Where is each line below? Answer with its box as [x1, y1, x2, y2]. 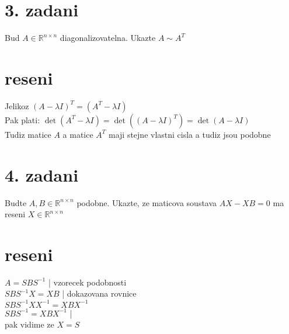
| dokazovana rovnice [62, 287, 137, 300]
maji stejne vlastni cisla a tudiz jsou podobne [108, 128, 271, 140]
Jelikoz [5, 99, 29, 112]
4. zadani [5, 162, 79, 186]
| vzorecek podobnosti [48, 276, 127, 288]
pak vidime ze [5, 318, 54, 330]
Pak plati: [5, 113, 40, 126]
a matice [62, 128, 93, 140]
